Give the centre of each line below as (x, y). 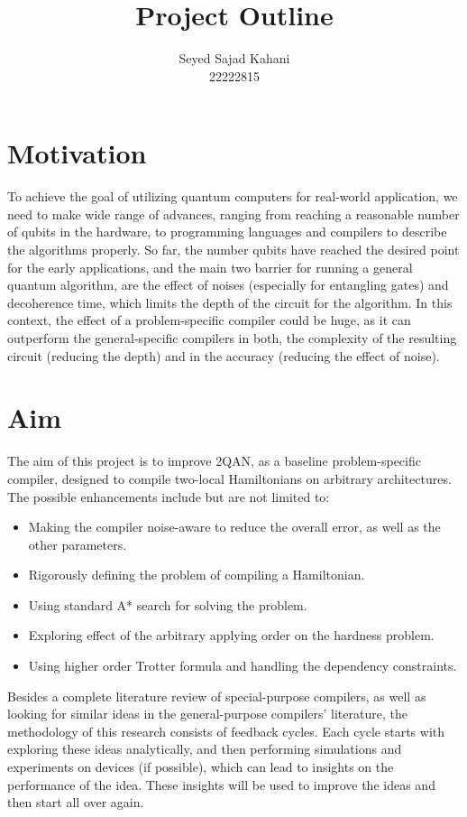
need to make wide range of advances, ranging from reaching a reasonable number (233, 214)
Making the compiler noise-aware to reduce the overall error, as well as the (234, 527)
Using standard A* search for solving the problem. (168, 604)
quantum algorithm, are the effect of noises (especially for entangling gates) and (228, 285)
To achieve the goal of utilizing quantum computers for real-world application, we (233, 196)
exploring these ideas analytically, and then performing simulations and (205, 749)
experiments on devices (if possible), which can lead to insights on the (201, 767)
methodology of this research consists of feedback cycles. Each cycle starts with (226, 731)
